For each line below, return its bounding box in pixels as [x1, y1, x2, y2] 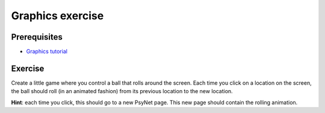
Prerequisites [11, 32, 63, 42]
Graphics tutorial [26, 48, 67, 55]
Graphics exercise [11, 9, 104, 22]
